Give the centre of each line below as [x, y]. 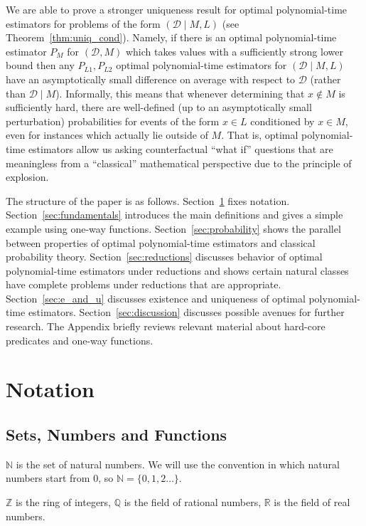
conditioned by [282, 121]
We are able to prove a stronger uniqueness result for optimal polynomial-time [177, 9]
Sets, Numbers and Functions [117, 435]
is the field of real [312, 502]
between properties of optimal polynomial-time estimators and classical [161, 242]
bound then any [40, 65]
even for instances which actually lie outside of [107, 135]
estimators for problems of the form [83, 23]
